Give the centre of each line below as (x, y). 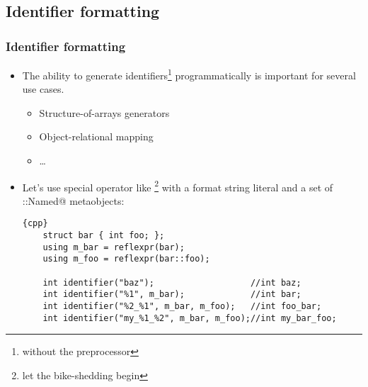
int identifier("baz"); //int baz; (172, 282)
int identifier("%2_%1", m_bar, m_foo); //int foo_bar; (182, 307)
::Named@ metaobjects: (73, 200)
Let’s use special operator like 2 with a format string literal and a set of (178, 186)
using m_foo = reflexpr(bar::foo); (126, 259)
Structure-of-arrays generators (104, 112)
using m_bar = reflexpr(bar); (114, 247)
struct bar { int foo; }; (104, 236)
